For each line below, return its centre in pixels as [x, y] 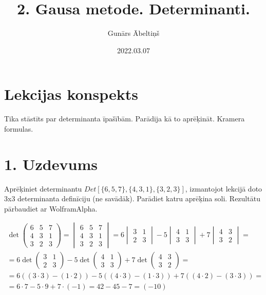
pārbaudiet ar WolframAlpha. [51, 208]
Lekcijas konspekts [71, 94]
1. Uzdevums [51, 164]
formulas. [19, 128]
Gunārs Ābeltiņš [134, 33]
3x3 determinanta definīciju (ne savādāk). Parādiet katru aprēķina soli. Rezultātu [132, 198]
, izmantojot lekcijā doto [224, 188]
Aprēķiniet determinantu [43, 188]
